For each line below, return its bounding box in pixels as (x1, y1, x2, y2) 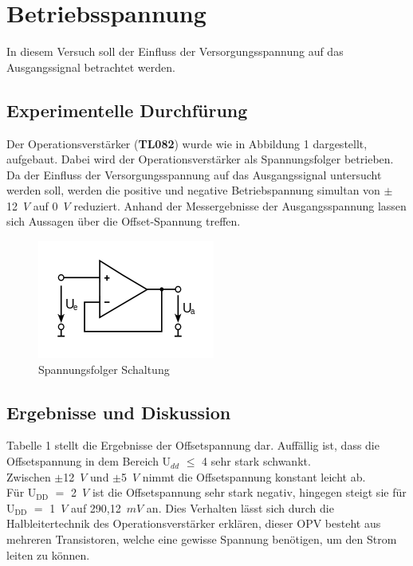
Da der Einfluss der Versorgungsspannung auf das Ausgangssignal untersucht (6, 166, 382, 183)
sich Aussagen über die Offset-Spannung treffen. (6, 213, 241, 230)
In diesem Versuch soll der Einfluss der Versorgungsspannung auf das (6, 43, 344, 60)
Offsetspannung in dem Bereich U (6, 453, 171, 470)
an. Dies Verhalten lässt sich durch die (146, 499, 334, 516)
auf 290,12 (71, 499, 121, 516)
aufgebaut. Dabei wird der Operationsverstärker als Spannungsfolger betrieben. (6, 151, 394, 167)
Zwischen (6, 468, 51, 485)
